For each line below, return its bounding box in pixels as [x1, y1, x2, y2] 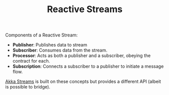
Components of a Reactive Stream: [5, 32, 78, 38]
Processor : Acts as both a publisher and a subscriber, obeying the [12, 53, 151, 59]
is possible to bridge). [5, 84, 50, 90]
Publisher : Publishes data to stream [12, 42, 87, 48]
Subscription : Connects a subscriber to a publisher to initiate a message [12, 63, 164, 69]
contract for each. [12, 58, 50, 64]
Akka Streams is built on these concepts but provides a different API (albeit [5, 78, 161, 84]
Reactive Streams [47, 4, 123, 15]
